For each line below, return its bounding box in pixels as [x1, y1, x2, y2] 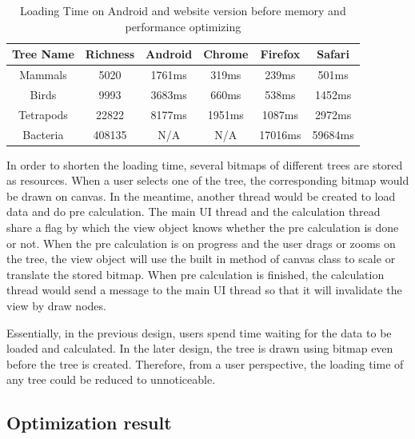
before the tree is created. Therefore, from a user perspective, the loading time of [6, 355, 404, 372]
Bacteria [22, 126, 64, 142]
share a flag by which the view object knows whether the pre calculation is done [6, 219, 399, 236]
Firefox [260, 46, 301, 62]
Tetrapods [18, 106, 68, 122]
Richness [85, 46, 135, 62]
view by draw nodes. [6, 297, 106, 313]
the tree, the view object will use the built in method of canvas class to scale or [6, 250, 396, 267]
